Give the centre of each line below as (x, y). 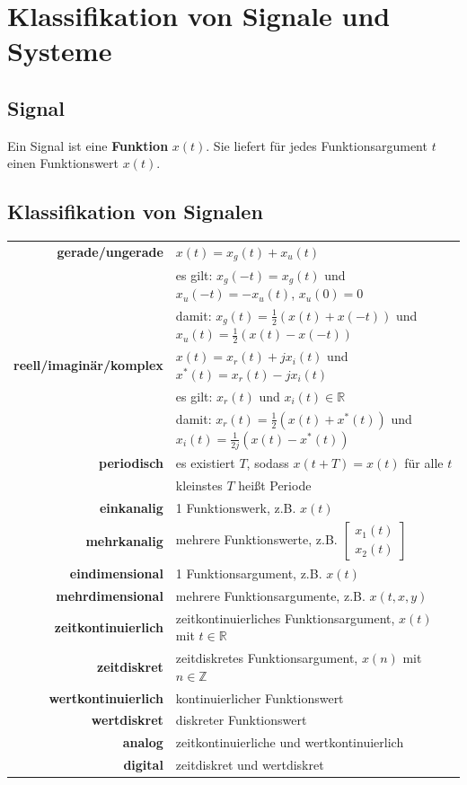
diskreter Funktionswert (241, 720)
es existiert (205, 463)
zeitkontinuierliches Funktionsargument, (285, 617)
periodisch (131, 463)
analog (143, 742)
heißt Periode (275, 485)
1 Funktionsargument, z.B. (249, 573)
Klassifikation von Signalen (135, 212)
